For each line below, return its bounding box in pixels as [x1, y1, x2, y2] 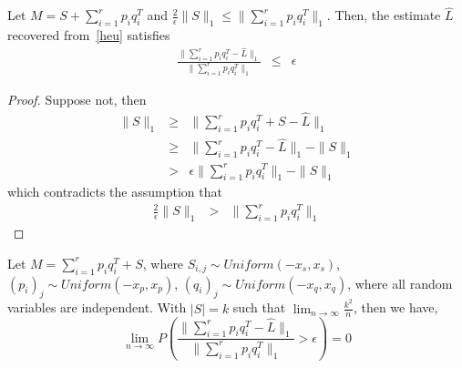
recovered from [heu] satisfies [7, 26, 170, 45]
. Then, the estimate [326, 5, 441, 25]
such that [232, 298, 286, 317]
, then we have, [353, 298, 438, 317]
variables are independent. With [7, 298, 187, 317]
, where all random [347, 273, 453, 292]
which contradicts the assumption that [7, 182, 222, 201]
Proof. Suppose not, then [7, 90, 147, 109]
